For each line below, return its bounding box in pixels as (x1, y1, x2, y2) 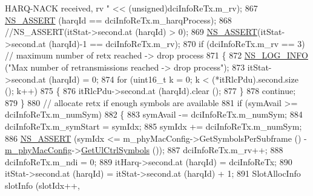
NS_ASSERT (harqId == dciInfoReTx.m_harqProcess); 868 (5, 13, 232, 26)
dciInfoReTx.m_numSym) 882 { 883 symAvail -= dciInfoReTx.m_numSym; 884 (5, 108, 303, 121)
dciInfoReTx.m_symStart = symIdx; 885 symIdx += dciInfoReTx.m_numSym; (5, 119, 302, 132)
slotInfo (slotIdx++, (5, 179, 80, 191)
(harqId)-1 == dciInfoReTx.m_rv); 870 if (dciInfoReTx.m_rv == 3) (48, 37, 305, 49)
